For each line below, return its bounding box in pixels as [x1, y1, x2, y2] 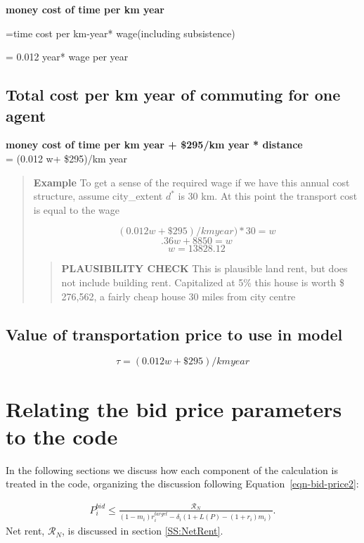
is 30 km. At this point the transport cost [178, 189, 358, 203]
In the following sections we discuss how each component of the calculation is [6, 462, 338, 477]
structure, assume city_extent [33, 189, 163, 203]
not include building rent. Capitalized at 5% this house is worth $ [61, 274, 345, 289]
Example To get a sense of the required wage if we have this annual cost [33, 174, 350, 189]
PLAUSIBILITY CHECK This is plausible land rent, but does [61, 261, 348, 276]
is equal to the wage [33, 202, 119, 217]
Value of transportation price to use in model [6, 323, 343, 345]
